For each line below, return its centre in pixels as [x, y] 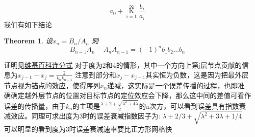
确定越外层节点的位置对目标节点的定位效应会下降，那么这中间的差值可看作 [131, 95]
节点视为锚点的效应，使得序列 [52, 86]
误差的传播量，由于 [35, 106]
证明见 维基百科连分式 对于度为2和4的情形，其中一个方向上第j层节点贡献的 [123, 65]
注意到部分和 [95, 74]
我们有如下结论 [28, 24]
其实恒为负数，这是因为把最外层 [197, 74]
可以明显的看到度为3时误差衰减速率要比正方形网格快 [88, 129]
